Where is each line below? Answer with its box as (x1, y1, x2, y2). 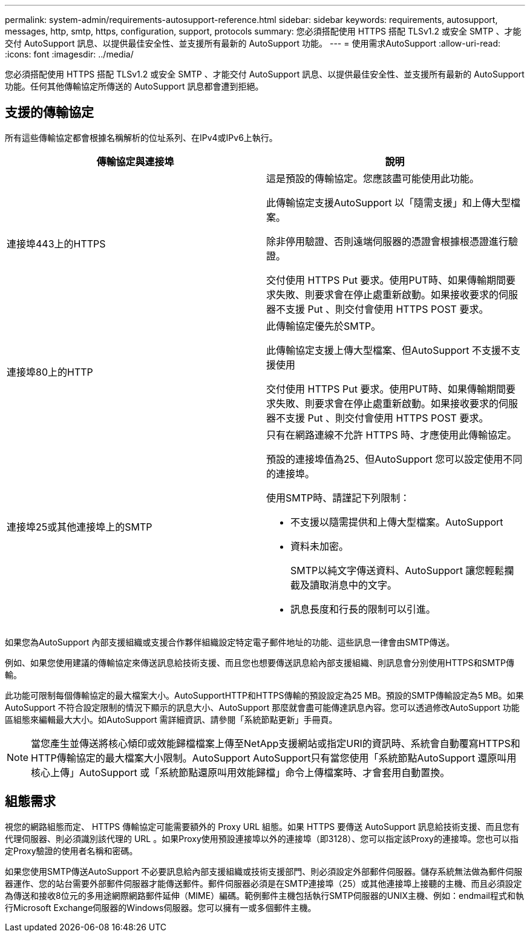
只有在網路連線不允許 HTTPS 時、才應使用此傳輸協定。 (266, 428, 517, 441)
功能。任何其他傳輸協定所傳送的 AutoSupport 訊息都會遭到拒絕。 (5, 81, 264, 91)
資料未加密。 (290, 540, 349, 552)
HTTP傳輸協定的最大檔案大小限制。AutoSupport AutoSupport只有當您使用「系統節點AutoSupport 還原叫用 (31, 751, 517, 764)
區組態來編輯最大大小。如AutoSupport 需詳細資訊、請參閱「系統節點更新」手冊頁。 (5, 714, 338, 725)
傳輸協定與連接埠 (96, 155, 174, 168)
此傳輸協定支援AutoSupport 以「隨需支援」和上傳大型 (266, 196, 511, 209)
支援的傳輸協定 (5, 105, 94, 120)
